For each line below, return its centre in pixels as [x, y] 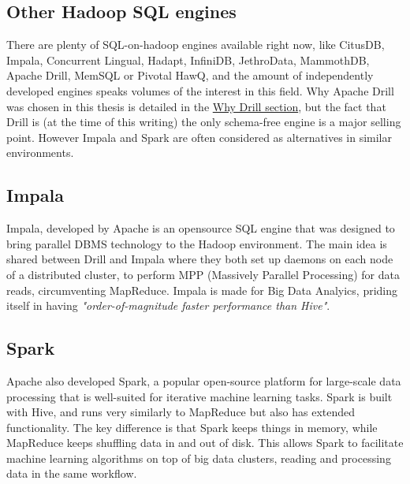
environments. [40, 153]
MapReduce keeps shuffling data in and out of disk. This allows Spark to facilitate [205, 443]
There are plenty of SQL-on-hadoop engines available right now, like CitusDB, [196, 45]
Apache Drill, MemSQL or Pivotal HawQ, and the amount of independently [190, 75]
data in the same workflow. [72, 473]
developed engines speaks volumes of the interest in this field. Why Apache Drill [200, 90]
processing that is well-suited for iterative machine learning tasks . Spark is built [199, 396]
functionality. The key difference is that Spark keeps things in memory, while [192, 427]
